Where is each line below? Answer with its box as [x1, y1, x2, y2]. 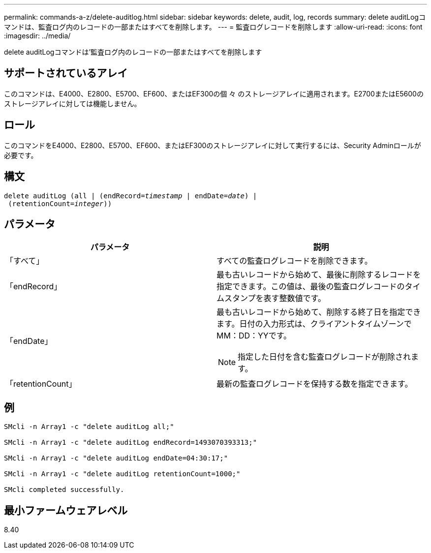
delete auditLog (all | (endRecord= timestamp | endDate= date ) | [4, 191, 257, 200]
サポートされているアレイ [4, 67, 128, 80]
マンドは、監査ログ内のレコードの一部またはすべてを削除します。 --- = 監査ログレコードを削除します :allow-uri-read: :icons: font [4, 23, 423, 31]
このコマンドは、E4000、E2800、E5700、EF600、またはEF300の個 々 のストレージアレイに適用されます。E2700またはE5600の [4, 89, 424, 98]
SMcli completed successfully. [4, 486, 124, 494]
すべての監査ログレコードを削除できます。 [216, 256, 372, 266]
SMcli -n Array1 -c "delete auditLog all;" [4, 423, 174, 431]
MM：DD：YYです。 [216, 331, 292, 341]
